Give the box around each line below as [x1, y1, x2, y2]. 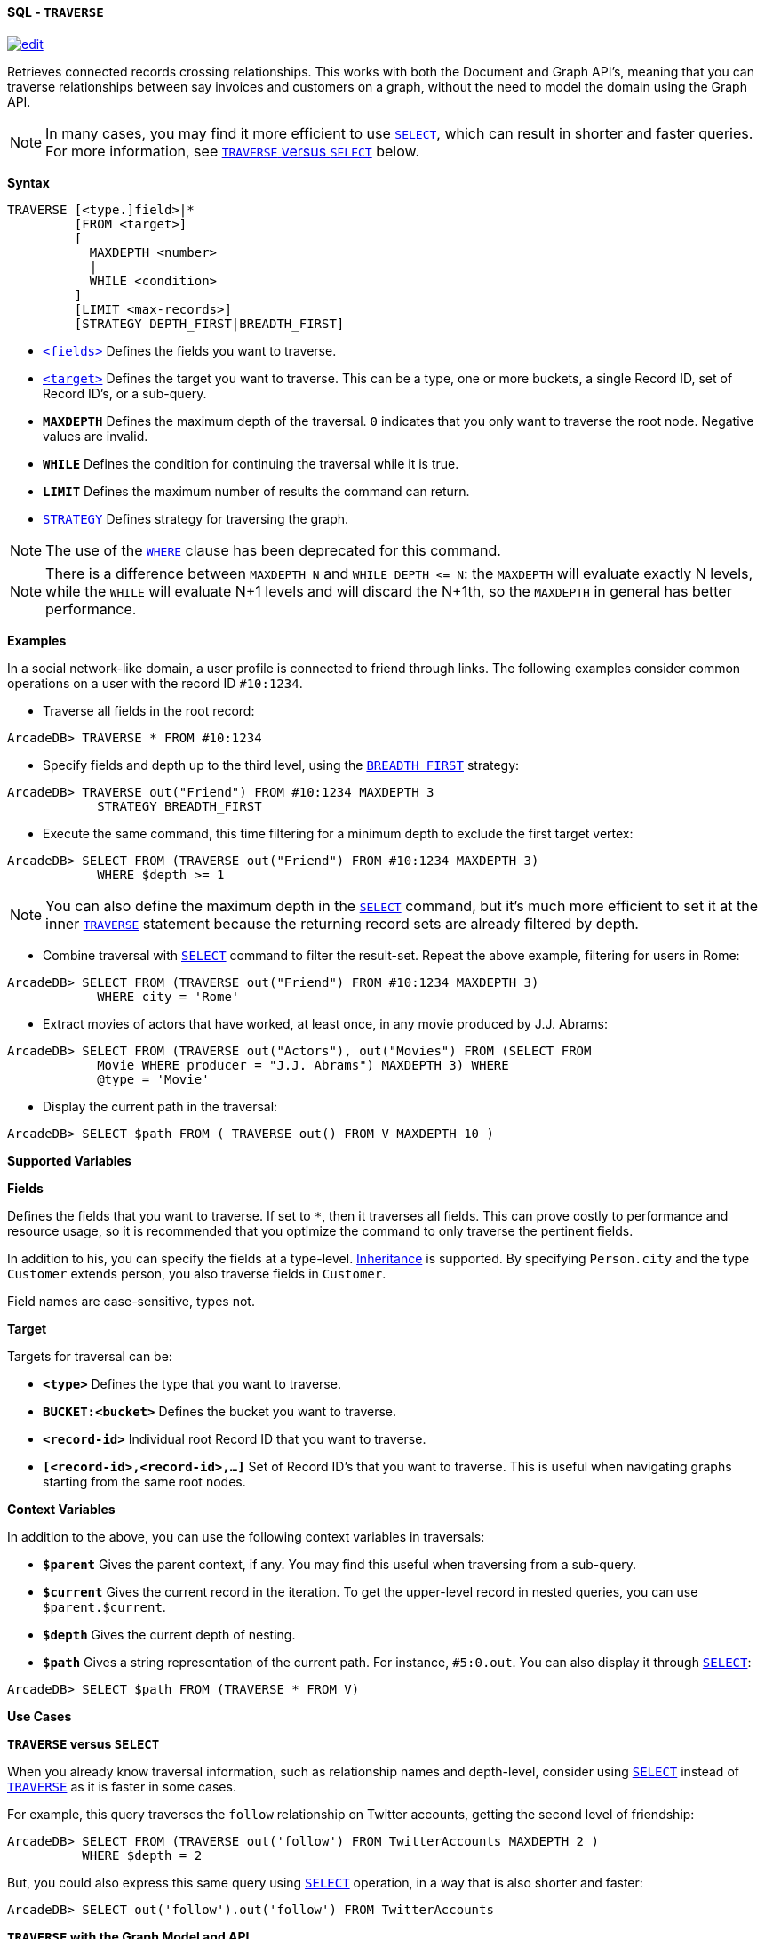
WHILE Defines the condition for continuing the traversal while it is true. [43, 455, 459, 471]
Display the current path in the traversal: [43, 1098, 278, 1114]
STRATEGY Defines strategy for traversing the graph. [43, 510, 349, 526]
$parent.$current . [43, 1598, 166, 1614]
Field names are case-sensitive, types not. [7, 1293, 255, 1309]
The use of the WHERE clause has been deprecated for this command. [45, 541, 501, 559]
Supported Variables [7, 1152, 131, 1168]
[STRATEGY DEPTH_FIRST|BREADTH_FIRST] [74, 316, 345, 331]
